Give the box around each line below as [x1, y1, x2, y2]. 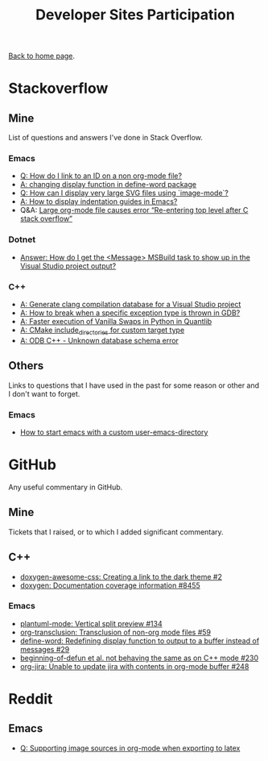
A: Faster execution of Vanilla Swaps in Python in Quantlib [19, 317, 212, 326]
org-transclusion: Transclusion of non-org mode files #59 [19, 627, 212, 637]
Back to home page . [8, 51, 75, 61]
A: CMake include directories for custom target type [19, 325, 185, 336]
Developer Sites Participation [35, 6, 235, 24]
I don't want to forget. [8, 389, 80, 398]
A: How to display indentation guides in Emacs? [19, 197, 178, 206]
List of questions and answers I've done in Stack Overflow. [8, 133, 204, 143]
